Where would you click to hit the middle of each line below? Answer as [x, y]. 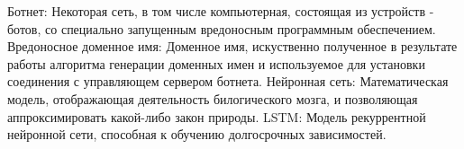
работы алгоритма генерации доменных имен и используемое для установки [216, 63]
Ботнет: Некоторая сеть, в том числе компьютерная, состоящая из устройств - [221, 11]
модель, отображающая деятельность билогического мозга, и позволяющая [213, 98]
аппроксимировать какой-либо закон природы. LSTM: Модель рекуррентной [217, 116]
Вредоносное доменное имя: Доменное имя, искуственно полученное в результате [232, 46]
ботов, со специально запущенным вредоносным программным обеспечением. [222, 28]
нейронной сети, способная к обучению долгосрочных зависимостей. [197, 134]
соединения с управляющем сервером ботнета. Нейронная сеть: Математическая [228, 81]
